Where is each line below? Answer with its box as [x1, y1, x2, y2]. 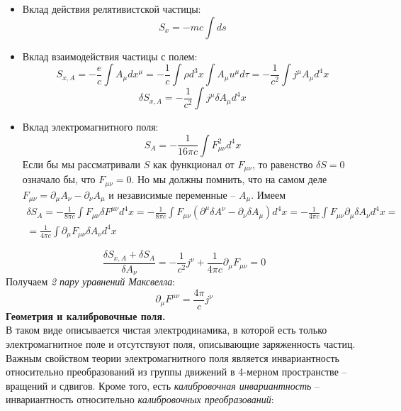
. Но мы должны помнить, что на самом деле [131, 172, 327, 187]
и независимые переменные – [108, 187, 236, 202]
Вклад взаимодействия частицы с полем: [22, 48, 198, 63]
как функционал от [153, 156, 235, 171]
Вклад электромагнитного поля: [22, 119, 159, 134]
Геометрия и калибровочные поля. [6, 308, 166, 323]
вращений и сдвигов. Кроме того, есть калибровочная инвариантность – [6, 378, 320, 393]
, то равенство [252, 156, 313, 171]
